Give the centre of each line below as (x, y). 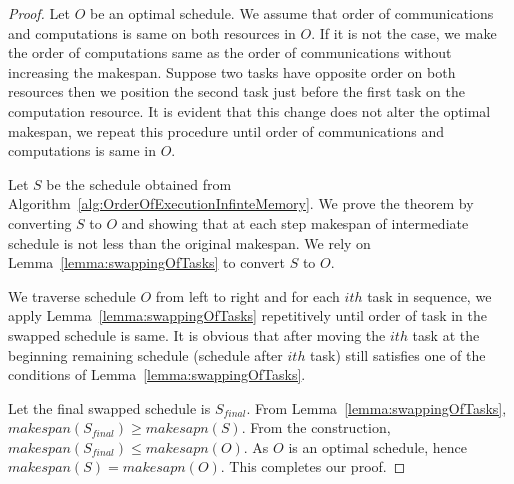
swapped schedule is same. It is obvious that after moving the (197, 334)
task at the (446, 334)
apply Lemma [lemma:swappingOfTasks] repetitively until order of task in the (248, 315)
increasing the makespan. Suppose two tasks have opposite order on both (232, 71)
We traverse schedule (72, 295)
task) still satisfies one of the (398, 354)
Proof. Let (39, 13)
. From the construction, (316, 427)
